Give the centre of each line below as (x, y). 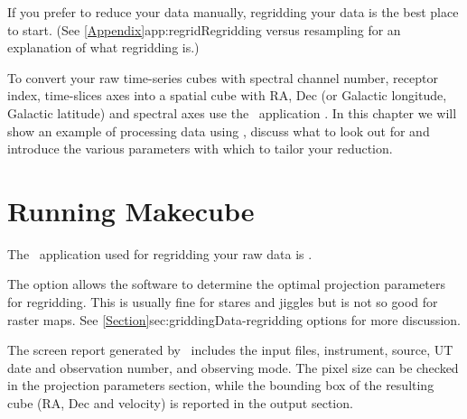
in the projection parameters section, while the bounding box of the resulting (221, 385)
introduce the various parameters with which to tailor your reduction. (200, 149)
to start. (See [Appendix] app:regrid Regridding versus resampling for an (204, 29)
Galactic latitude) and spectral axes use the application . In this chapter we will (232, 112)
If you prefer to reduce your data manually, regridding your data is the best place (233, 12)
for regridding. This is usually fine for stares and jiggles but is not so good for (223, 302)
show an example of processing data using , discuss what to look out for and (219, 130)
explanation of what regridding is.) (103, 47)
